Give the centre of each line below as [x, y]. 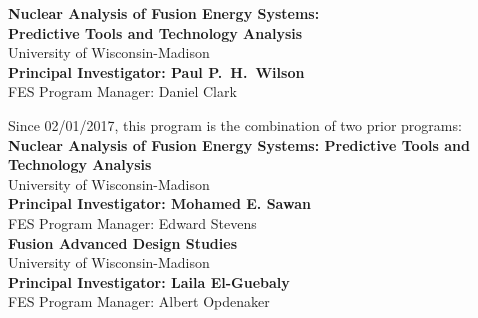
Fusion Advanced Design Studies [122, 242]
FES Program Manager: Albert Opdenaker [139, 301]
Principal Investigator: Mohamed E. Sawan [159, 203]
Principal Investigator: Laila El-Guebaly [149, 281]
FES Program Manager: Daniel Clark [122, 91]
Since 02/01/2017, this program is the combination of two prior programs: [235, 124]
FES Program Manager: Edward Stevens [132, 222]
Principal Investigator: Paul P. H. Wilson [156, 71]
